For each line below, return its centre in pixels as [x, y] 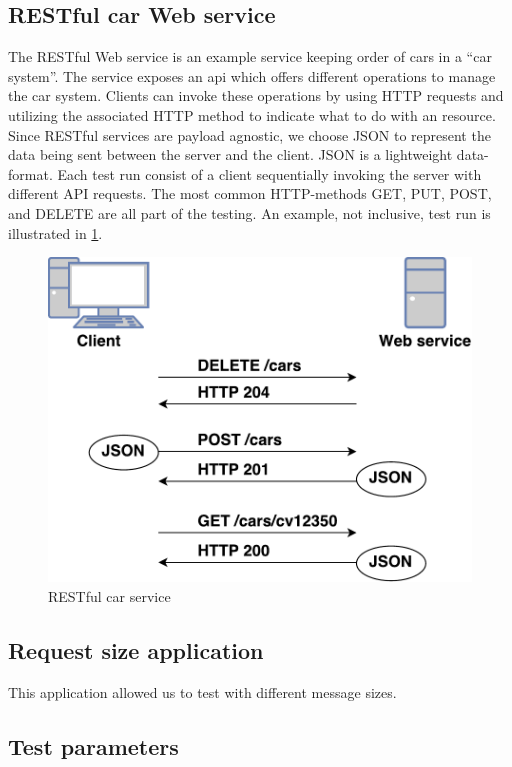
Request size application [136, 649]
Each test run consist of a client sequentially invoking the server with [269, 173]
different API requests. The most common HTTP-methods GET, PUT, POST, [250, 193]
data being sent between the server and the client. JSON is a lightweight [230, 154]
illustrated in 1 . [55, 232]
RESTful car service [109, 595]
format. [30, 173]
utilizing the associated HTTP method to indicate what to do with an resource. [252, 114]
